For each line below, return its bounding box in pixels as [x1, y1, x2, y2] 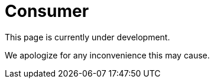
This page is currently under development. [5, 32, 170, 42]
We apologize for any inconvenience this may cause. [5, 50, 210, 60]
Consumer [5, 1, 89, 21]
